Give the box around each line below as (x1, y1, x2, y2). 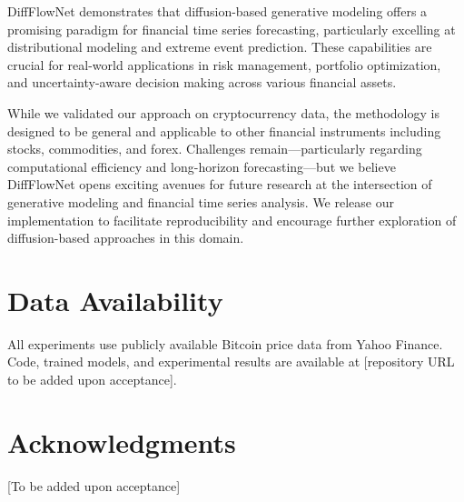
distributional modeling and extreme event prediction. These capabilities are (7, 37, 432, 56)
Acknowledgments (7, 423, 236, 460)
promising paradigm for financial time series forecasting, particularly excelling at (7, 19, 456, 38)
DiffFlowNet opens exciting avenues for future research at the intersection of (7, 175, 432, 194)
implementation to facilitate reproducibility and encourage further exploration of (7, 210, 457, 229)
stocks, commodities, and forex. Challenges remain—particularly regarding (7, 139, 422, 158)
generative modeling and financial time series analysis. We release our (7, 192, 394, 211)
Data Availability (7, 281, 223, 318)
